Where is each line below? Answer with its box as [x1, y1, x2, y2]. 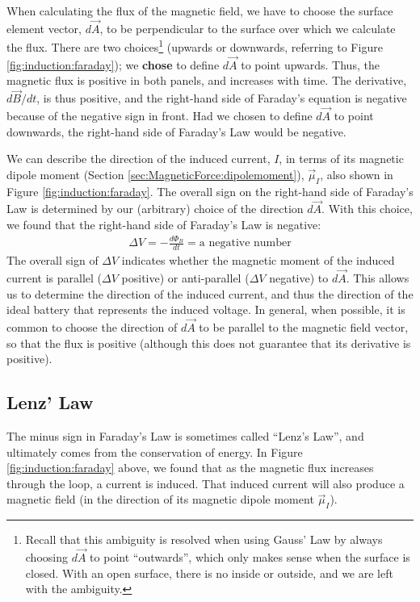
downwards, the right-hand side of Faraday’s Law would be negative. [6, 123, 346, 140]
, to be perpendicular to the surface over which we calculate [99, 19, 396, 36]
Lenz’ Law [6, 390, 94, 415]
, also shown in [320, 165, 393, 182]
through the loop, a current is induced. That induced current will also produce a [6, 474, 405, 491]
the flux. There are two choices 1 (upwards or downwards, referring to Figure [6, 36, 383, 56]
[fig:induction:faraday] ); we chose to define [6, 56, 220, 73]
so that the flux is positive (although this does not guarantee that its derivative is [6, 334, 411, 351]
